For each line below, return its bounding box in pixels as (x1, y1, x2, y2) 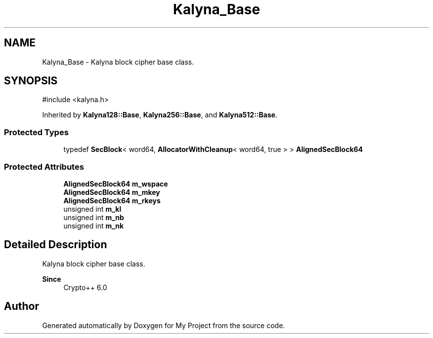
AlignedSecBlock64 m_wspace (63, 179, 168, 188)
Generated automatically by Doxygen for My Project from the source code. (42, 321, 285, 330)
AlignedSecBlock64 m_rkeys (63, 196, 161, 205)
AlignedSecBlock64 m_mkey (63, 188, 160, 196)
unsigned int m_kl (63, 204, 122, 213)
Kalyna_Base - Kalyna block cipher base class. (42, 57, 194, 66)
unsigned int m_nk (63, 221, 124, 230)
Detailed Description (4, 238, 107, 251)
